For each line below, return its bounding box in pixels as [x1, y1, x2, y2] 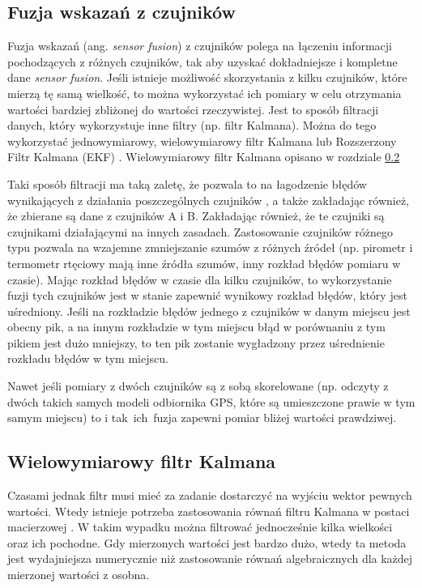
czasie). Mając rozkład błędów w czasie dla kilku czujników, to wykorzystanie [7, 271, 392, 288]
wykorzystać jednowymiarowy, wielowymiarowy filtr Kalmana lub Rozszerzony [7, 132, 397, 149]
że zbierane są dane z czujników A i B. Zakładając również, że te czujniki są [7, 207, 385, 224]
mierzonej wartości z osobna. [7, 566, 150, 583]
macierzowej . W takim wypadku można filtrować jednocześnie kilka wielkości [7, 518, 393, 535]
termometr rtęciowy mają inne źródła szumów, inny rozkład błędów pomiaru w [7, 254, 401, 271]
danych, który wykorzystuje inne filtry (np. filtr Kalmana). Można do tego [7, 117, 377, 134]
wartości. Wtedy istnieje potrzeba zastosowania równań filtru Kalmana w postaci [7, 502, 410, 519]
